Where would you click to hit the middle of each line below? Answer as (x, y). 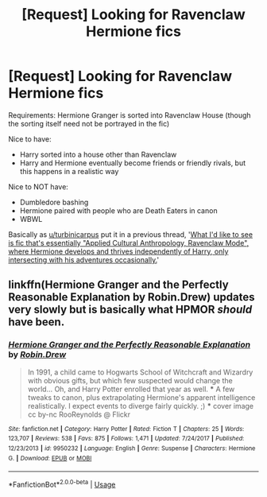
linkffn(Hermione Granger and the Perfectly (118, 285)
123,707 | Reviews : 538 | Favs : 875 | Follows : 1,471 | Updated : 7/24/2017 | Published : (126, 439)
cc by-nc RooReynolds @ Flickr (79, 414)
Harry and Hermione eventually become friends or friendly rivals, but (133, 163)
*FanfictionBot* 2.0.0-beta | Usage (62, 484)
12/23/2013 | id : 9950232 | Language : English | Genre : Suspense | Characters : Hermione (132, 448)
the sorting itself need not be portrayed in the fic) (89, 123)
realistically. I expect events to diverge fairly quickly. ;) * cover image (141, 406)
